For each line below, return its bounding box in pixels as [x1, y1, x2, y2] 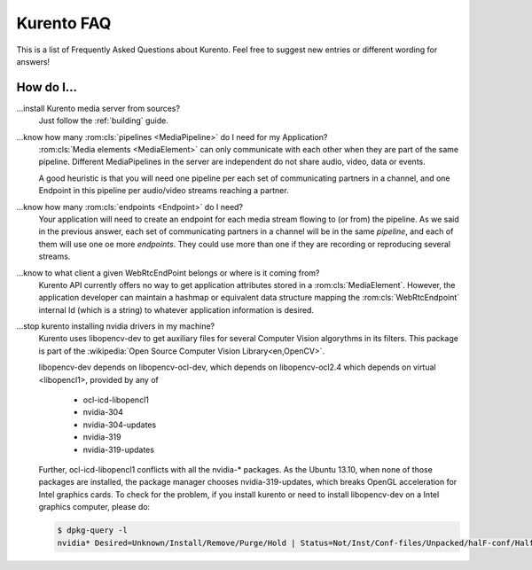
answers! [16, 56, 51, 66]
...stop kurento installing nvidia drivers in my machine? [16, 321, 215, 332]
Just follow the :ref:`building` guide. [38, 115, 168, 126]
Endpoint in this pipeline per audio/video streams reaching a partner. [38, 185, 289, 196]
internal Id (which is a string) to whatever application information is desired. [38, 304, 315, 315]
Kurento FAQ [16, 13, 112, 33]
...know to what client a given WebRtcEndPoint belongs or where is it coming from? [16, 267, 320, 278]
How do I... [16, 80, 78, 95]
